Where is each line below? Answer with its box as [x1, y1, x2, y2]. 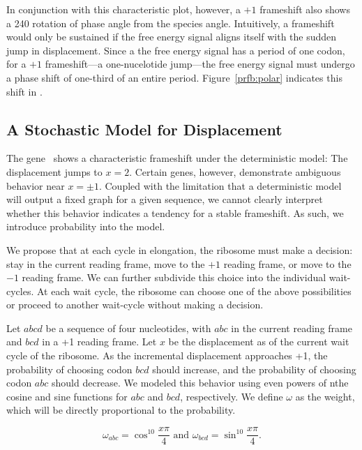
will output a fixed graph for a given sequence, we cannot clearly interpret [6, 192, 323, 207]
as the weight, [295, 389, 355, 403]
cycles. [6, 283, 34, 298]
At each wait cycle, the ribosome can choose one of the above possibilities [37, 283, 352, 298]
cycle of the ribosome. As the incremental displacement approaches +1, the [6, 348, 328, 363]
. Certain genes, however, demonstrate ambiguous [129, 164, 341, 179]
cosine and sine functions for [6, 389, 128, 403]
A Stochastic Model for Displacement [6, 118, 282, 140]
